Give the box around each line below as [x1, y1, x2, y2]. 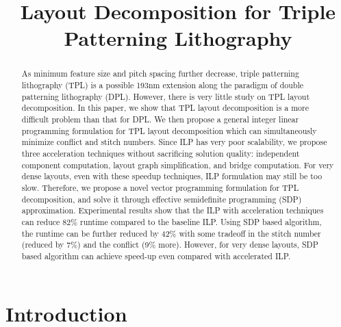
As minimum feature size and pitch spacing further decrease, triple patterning [21, 68, 299, 79]
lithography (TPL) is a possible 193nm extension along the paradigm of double [21, 79, 304, 91]
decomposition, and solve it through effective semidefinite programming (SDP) [21, 193, 302, 205]
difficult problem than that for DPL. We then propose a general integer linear [21, 113, 299, 125]
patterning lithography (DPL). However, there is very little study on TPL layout [21, 90, 310, 102]
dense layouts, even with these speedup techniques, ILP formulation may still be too [21, 170, 323, 182]
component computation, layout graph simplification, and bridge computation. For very [21, 159, 334, 170]
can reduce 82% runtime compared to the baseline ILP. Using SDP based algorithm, [21, 215, 322, 227]
